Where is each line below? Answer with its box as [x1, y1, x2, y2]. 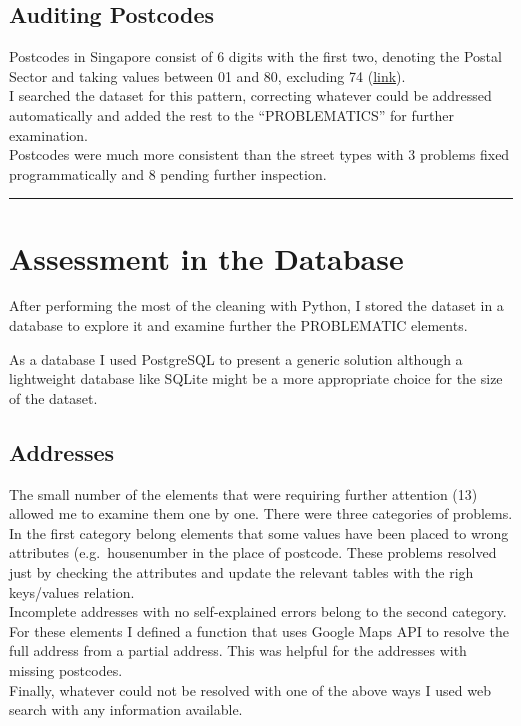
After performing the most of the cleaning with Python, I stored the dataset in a [9, 295, 504, 316]
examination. [9, 124, 88, 145]
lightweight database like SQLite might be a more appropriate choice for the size [9, 368, 503, 389]
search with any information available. [9, 699, 243, 720]
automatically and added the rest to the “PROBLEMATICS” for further [9, 104, 454, 125]
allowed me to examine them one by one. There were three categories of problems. [9, 503, 513, 524]
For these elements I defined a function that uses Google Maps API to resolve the [9, 620, 509, 641]
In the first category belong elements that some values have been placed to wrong [9, 522, 509, 543]
